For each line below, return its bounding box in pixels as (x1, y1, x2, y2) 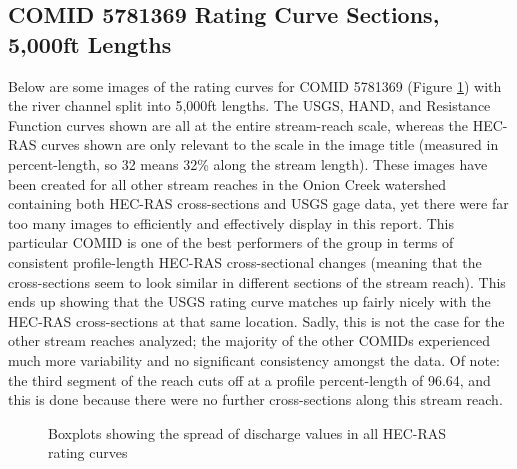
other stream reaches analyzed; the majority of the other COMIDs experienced (8, 330, 491, 351)
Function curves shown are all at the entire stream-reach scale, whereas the (8, 114, 469, 135)
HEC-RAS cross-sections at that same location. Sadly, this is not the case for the (8, 310, 505, 331)
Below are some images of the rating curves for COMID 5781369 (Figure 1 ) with (8, 75, 502, 96)
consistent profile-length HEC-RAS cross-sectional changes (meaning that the (8, 251, 482, 272)
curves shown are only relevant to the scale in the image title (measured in (41, 134, 499, 155)
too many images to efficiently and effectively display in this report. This (8, 212, 455, 233)
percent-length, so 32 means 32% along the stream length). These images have (8, 153, 488, 174)
